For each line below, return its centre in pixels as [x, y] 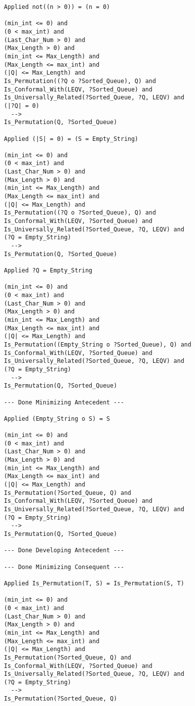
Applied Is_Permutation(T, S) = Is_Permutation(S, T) [94, 583]
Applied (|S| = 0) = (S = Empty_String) [71, 139]
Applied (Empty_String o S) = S [57, 419]
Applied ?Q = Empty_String [48, 270]
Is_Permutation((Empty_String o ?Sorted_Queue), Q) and [98, 344]
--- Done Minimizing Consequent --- [64, 567]
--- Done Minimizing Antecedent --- [64, 402]
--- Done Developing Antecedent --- [64, 551]
